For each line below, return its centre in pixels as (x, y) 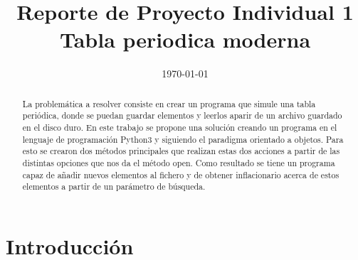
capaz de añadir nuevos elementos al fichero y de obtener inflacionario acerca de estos (181, 174)
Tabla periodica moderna (185, 39)
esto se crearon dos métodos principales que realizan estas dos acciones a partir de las (181, 151)
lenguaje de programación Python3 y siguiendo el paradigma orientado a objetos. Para (183, 139)
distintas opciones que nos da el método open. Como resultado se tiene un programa (179, 162)
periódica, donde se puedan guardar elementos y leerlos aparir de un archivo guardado (182, 115)
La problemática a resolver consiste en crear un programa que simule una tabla (169, 103)
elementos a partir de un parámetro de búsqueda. (114, 186)
